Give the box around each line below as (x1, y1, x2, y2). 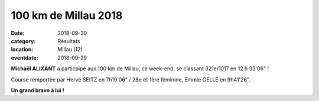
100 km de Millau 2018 (11, 9, 123, 22)
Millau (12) (57, 46, 83, 53)
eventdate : (11, 54, 38, 61)
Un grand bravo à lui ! (11, 86, 64, 94)
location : (11, 46, 34, 53)
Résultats (57, 37, 80, 44)
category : (11, 37, 36, 44)
